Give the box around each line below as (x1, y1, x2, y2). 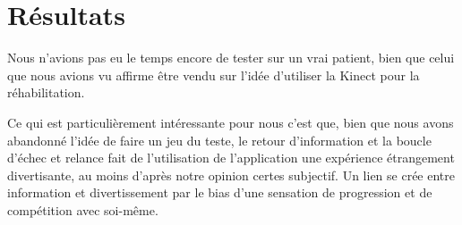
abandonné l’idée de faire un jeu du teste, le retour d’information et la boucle (7, 130, 432, 149)
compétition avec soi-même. (7, 200, 158, 219)
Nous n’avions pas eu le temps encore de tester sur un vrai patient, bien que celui (7, 48, 455, 67)
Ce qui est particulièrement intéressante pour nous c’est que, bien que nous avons (7, 112, 454, 131)
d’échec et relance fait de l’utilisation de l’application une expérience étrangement (7, 148, 455, 167)
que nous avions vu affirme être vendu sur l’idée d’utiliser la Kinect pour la (7, 65, 420, 84)
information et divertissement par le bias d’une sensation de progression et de (7, 183, 432, 202)
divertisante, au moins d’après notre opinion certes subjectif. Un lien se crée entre (7, 165, 456, 184)
